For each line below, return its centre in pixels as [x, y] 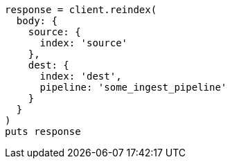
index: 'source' [84, 43]
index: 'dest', [81, 76]
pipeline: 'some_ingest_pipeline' [133, 87]
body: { [37, 21]
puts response [43, 131]
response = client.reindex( [81, 10]
